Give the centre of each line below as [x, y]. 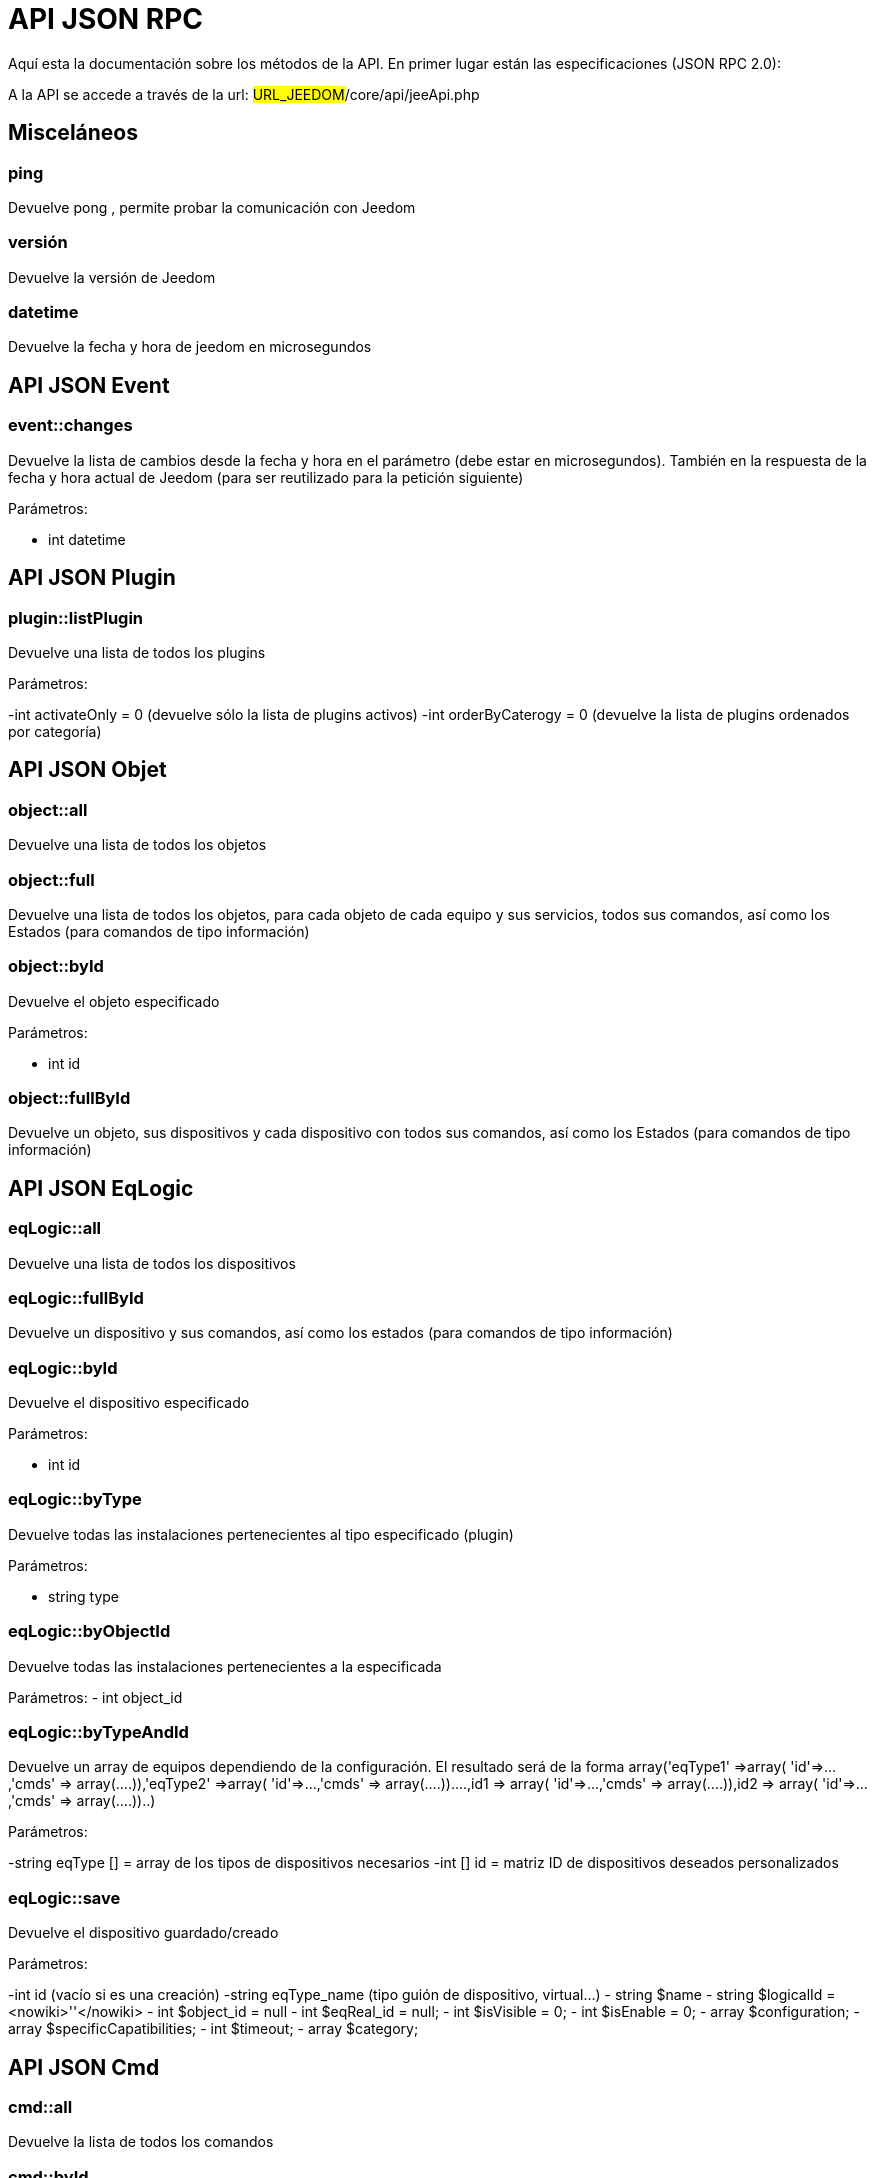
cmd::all [40, 2106]
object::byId [56, 966]
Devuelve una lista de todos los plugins [137, 652]
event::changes [70, 425]
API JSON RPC [106, 19]
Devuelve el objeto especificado [114, 1001]
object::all [48, 809]
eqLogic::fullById [76, 1297]
